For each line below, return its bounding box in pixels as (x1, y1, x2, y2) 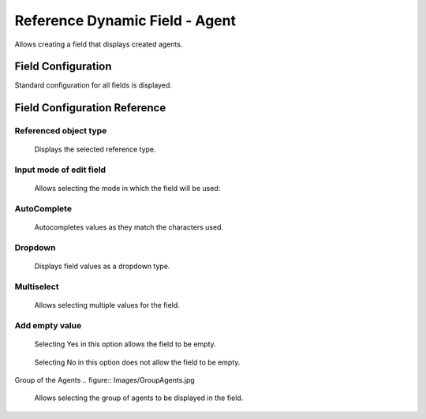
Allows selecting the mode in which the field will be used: (34, 184, 221, 193)
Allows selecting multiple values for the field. (34, 301, 181, 310)
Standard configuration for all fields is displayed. (14, 80, 173, 90)
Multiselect (14, 281, 59, 292)
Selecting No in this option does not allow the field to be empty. (34, 357, 241, 367)
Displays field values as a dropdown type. (34, 261, 170, 271)
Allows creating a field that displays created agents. (14, 39, 183, 49)
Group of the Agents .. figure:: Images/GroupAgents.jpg (14, 375, 195, 384)
